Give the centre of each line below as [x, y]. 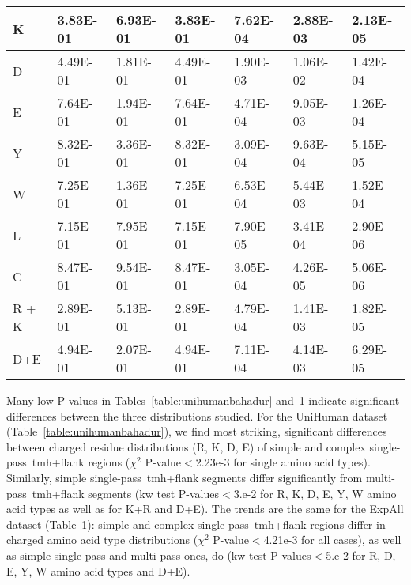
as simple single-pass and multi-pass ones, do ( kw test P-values [159, 555]
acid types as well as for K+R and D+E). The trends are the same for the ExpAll [205, 509]
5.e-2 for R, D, [361, 555]
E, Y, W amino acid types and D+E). [98, 570]
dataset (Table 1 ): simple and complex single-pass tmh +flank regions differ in [196, 524]
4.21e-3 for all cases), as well [332, 540]
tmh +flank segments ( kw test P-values [125, 493]
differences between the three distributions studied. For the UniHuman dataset [197, 415]
